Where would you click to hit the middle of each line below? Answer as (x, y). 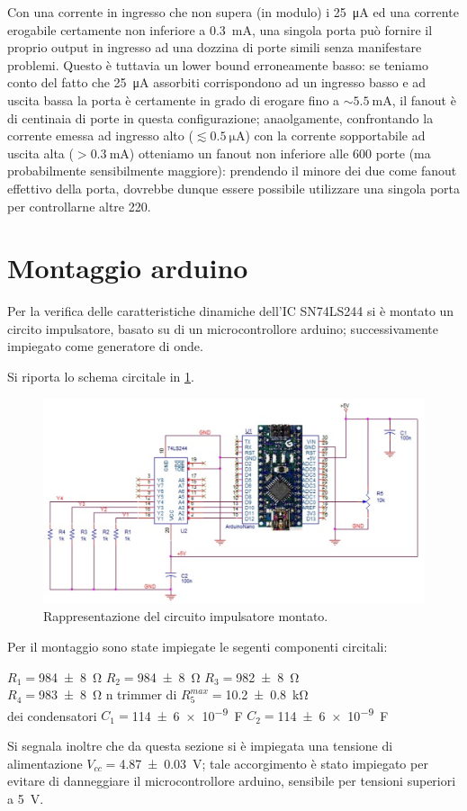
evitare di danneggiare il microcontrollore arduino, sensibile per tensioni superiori (232, 781)
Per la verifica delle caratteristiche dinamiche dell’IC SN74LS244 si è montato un (231, 311)
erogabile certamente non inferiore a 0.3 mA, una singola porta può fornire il (220, 29)
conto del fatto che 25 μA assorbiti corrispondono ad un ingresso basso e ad (217, 82)
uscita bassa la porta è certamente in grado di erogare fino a (174, 99)
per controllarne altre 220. (79, 206)
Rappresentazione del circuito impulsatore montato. (186, 616)
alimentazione (45, 763)
